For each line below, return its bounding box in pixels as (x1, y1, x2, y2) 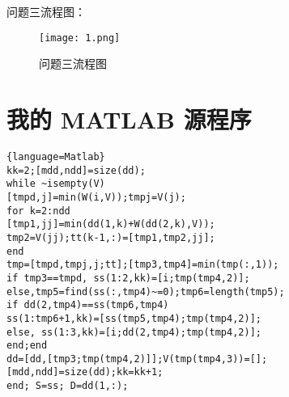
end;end (6, 340, 48, 352)
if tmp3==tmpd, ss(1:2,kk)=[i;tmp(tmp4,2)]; (6, 272, 250, 284)
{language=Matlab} (6, 150, 105, 163)
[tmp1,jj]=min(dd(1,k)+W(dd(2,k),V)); (6, 218, 215, 230)
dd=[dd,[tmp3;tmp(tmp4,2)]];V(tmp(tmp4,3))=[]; (6, 353, 268, 365)
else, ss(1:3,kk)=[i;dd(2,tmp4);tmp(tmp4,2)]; (6, 326, 261, 338)
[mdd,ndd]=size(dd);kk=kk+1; (6, 366, 164, 378)
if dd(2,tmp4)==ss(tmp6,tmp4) (6, 299, 169, 311)
